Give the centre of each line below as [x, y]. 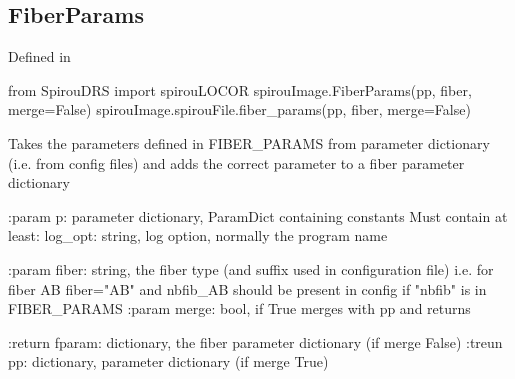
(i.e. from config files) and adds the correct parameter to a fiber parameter [236, 162]
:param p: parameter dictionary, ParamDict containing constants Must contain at [258, 215]
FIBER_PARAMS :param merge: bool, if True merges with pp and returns [239, 308]
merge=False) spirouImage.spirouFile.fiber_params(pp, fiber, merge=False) [239, 109]
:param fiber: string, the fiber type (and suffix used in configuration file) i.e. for [251, 268]
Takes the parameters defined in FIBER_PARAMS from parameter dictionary [249, 142]
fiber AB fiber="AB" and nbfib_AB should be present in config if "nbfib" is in [247, 288]
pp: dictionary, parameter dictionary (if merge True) [168, 361]
